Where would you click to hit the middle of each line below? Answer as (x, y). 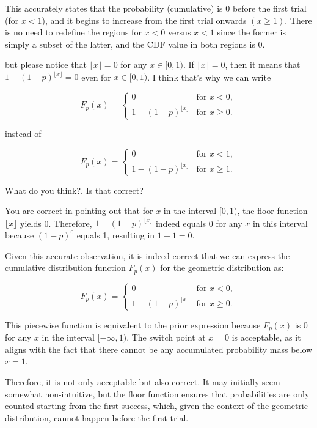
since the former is (252, 32)
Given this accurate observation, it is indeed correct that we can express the (148, 255)
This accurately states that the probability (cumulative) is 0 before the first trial (156, 8)
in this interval (280, 223)
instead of (23, 134)
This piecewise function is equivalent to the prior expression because (133, 324)
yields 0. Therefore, (56, 223)
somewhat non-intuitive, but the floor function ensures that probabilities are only (157, 393)
